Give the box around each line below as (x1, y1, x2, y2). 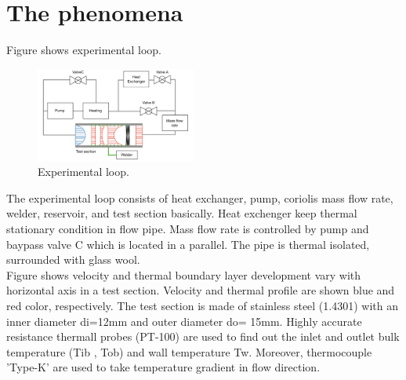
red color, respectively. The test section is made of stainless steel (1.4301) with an (6, 298, 398, 313)
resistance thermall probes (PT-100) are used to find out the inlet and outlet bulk (6, 328, 400, 345)
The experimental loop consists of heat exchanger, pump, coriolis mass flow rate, (6, 189, 393, 206)
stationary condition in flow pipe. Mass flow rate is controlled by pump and (6, 221, 369, 237)
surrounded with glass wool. (6, 251, 140, 268)
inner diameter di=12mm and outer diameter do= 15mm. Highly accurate (6, 312, 362, 329)
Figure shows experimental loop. (6, 42, 161, 58)
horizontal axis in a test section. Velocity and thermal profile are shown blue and (6, 282, 395, 298)
